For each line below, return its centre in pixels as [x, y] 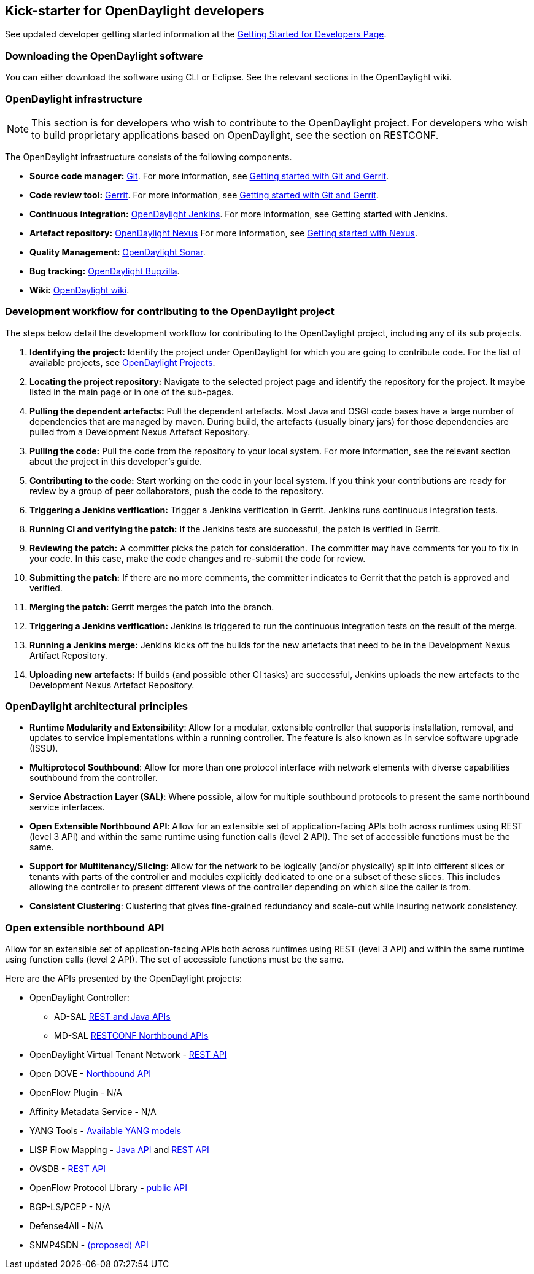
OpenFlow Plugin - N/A [76, 1093]
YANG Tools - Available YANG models [106, 1131]
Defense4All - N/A [66, 1226]
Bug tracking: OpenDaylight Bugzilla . [105, 271]
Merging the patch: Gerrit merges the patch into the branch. [152, 607]
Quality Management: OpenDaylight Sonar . [118, 252]
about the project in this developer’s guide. [116, 461]
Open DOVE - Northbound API [91, 1074]
